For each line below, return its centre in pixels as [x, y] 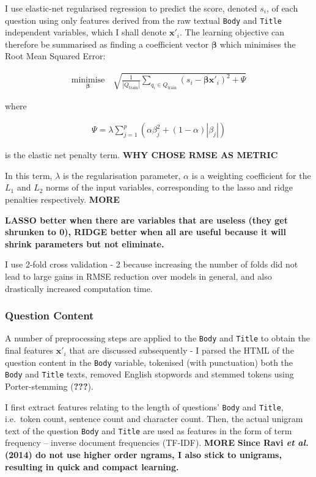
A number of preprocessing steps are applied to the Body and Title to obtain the [157, 338]
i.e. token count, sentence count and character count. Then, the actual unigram [154, 419]
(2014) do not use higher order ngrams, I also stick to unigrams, [143, 455]
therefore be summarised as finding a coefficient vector [107, 44]
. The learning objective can [232, 32]
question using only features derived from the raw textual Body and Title [143, 20]
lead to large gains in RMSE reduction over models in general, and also [138, 276]
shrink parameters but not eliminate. [85, 243]
